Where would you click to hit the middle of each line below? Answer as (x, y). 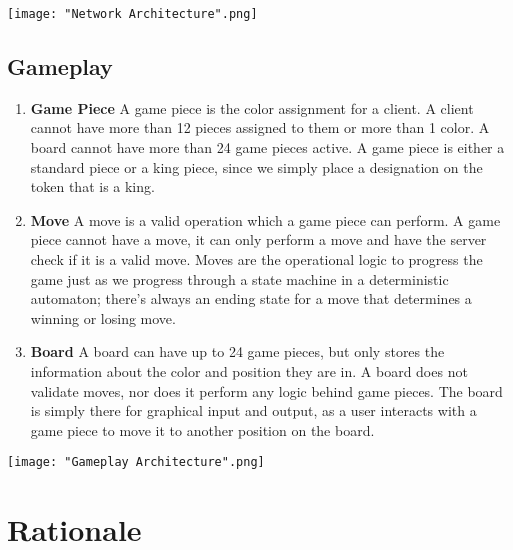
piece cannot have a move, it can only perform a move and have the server (258, 239)
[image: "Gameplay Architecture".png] (136, 462)
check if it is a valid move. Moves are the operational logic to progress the (256, 259)
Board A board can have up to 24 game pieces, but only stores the (237, 351)
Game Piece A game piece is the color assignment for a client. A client (252, 107)
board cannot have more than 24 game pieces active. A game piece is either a (267, 147)
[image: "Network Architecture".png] (132, 14)
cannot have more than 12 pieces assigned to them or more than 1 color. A (260, 127)
